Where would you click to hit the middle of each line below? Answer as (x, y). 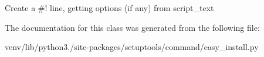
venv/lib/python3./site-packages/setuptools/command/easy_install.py (132, 47)
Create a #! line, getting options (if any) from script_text (109, 8)
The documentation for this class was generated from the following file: (132, 27)
